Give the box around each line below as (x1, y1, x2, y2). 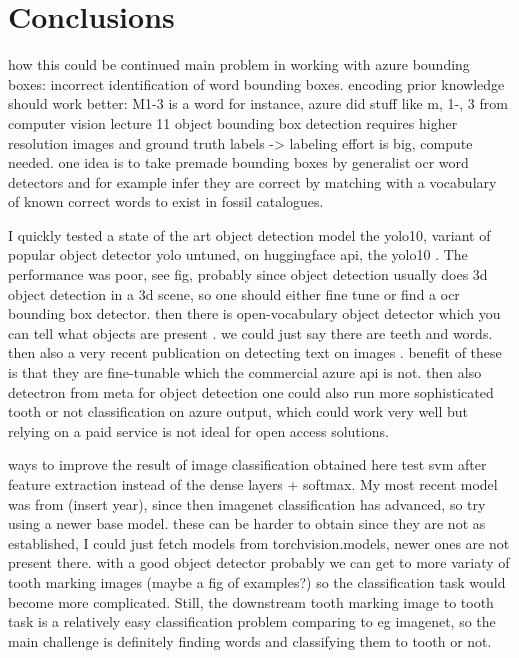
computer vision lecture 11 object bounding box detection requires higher (8, 112, 458, 133)
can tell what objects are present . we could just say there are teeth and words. (8, 322, 493, 343)
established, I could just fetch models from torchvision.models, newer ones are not (8, 532, 510, 553)
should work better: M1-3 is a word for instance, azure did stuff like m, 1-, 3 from (8, 93, 508, 114)
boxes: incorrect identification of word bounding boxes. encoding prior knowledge (8, 73, 505, 94)
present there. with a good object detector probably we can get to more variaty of (8, 552, 510, 573)
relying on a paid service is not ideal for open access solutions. (8, 420, 389, 441)
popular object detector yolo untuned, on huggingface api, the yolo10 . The (8, 244, 468, 265)
